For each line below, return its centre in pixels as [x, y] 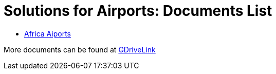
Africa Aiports [48, 33]
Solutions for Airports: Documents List [138, 11]
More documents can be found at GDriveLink [80, 49]
